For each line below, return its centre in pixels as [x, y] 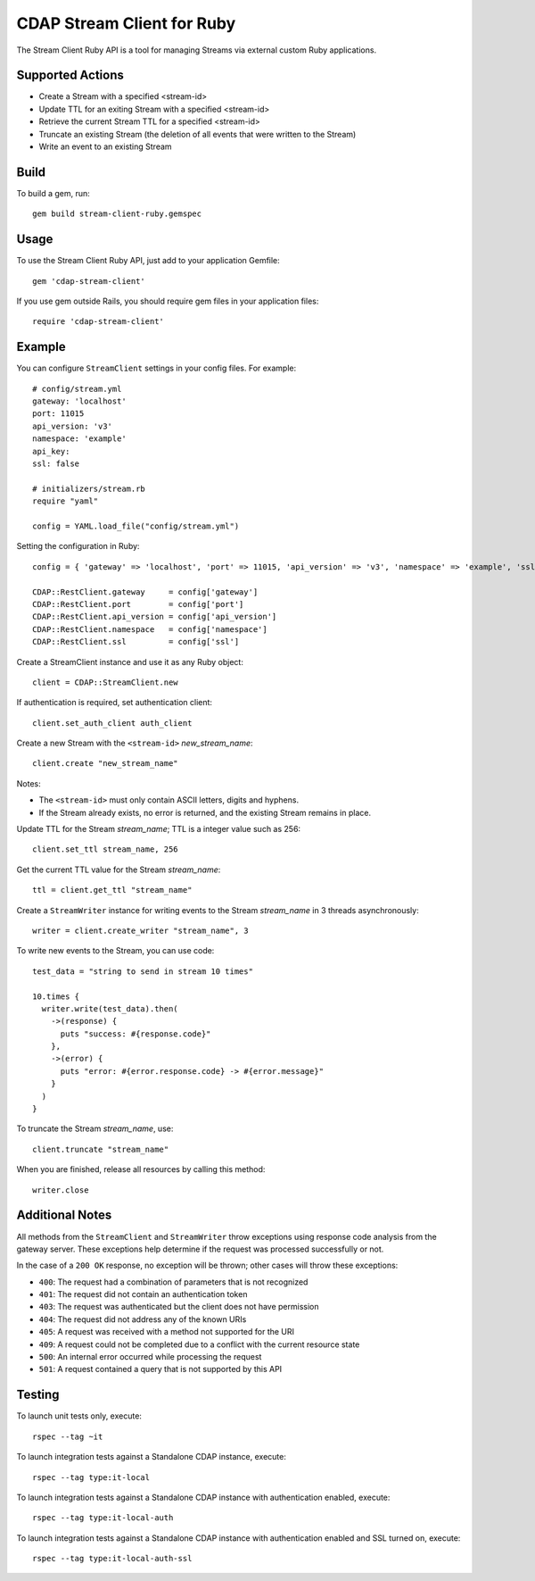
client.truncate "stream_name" [101, 1149]
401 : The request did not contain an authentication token [143, 1294]
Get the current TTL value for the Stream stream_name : [119, 870]
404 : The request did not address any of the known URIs [143, 1319]
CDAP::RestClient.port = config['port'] [138, 604]
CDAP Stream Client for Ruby [126, 23]
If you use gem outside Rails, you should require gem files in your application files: [168, 301]
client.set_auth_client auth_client [112, 723]
